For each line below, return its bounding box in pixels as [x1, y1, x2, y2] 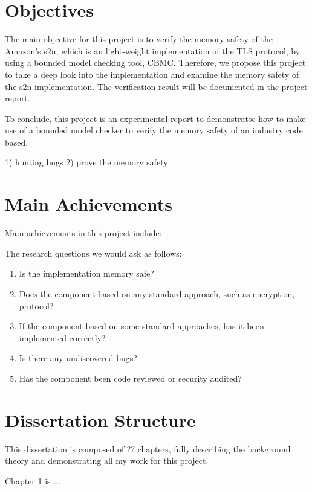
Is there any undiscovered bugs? [19, 351, 137, 364]
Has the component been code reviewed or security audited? [19, 371, 242, 384]
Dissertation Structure [5, 407, 196, 432]
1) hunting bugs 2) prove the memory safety [5, 156, 168, 168]
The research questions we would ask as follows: [5, 246, 182, 259]
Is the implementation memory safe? [19, 267, 154, 280]
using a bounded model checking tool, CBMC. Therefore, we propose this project [5, 56, 306, 69]
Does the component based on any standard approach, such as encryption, [19, 287, 295, 300]
